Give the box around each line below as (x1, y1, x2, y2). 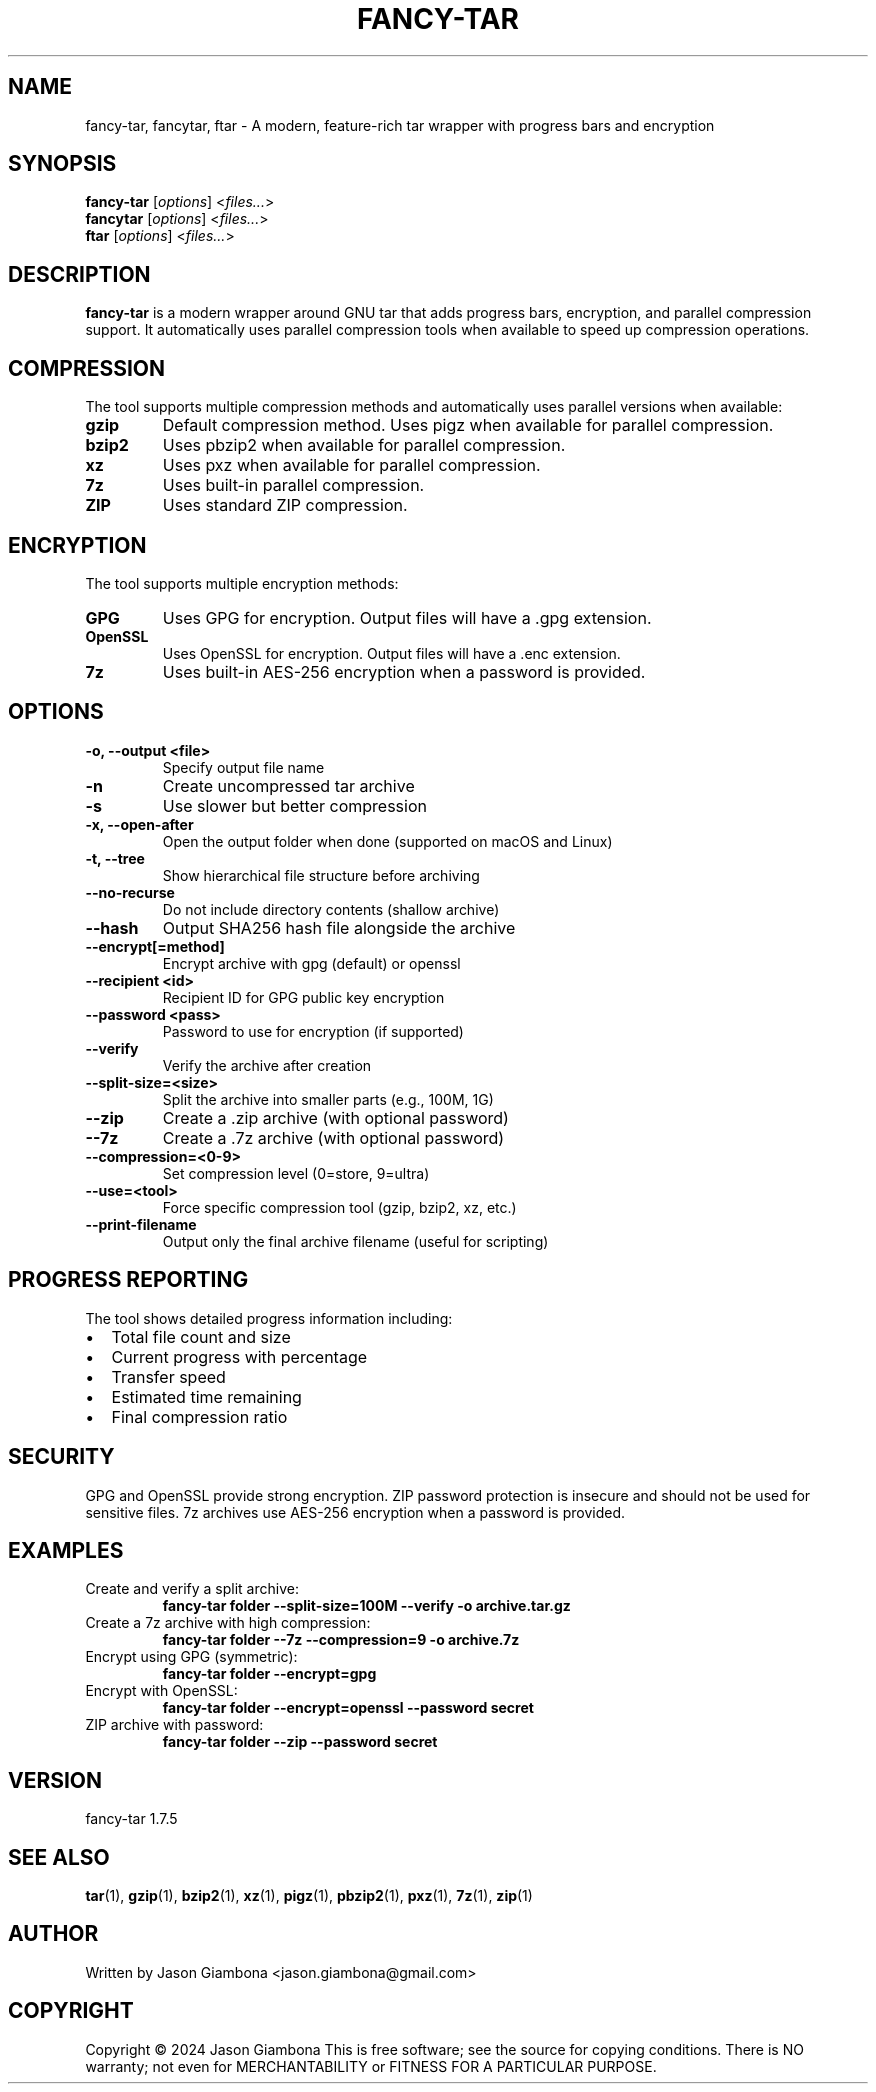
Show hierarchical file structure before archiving (162, 866, 480, 884)
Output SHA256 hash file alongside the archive (162, 917, 516, 938)
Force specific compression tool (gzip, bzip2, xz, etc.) (162, 1198, 517, 1216)
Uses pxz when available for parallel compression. (162, 455, 541, 476)
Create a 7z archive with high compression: (85, 1614, 371, 1632)
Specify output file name (162, 758, 325, 776)
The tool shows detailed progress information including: (85, 1309, 453, 1327)
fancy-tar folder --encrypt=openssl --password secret (162, 1699, 534, 1717)
